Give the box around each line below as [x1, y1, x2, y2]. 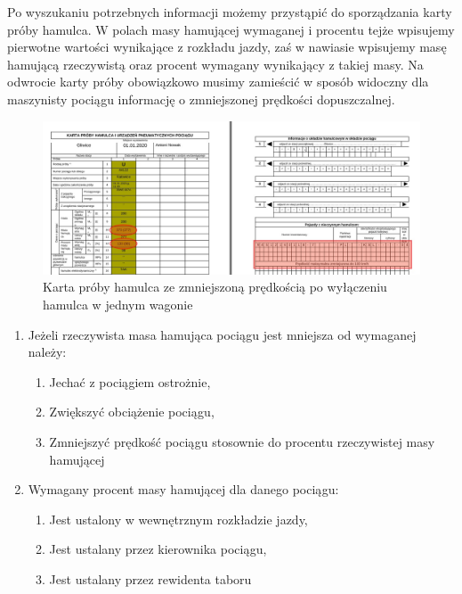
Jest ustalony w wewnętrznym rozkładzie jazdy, [49, 509, 308, 528]
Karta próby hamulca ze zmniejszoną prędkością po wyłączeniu [43, 277, 387, 296]
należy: [28, 342, 67, 361]
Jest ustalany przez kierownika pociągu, [49, 540, 267, 558]
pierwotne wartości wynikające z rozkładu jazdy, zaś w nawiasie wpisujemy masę [7, 37, 447, 56]
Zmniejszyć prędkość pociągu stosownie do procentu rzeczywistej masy [49, 432, 435, 450]
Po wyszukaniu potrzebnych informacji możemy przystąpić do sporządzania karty [7, 3, 452, 21]
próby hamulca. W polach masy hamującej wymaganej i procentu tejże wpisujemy [7, 20, 455, 38]
